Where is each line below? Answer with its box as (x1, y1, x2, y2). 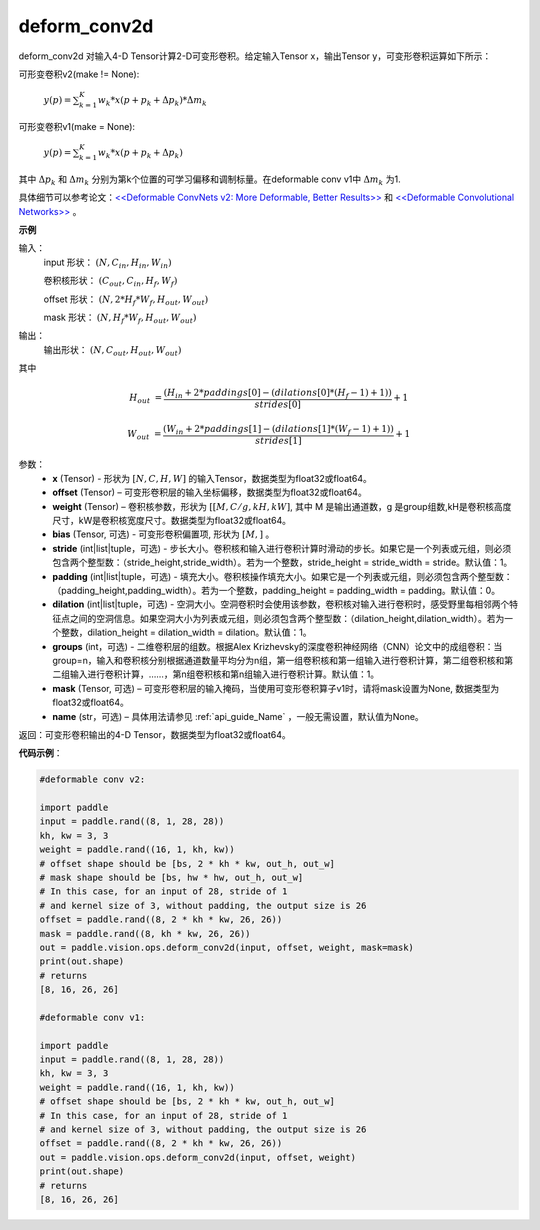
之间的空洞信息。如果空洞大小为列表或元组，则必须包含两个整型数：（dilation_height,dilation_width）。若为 (69, 612, 505, 624)
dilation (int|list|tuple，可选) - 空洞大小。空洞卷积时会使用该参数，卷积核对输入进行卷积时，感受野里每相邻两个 (52, 598, 510, 610)
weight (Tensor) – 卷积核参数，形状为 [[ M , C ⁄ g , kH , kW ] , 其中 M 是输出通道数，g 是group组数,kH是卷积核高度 (52, 500, 512, 512)
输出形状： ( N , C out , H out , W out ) (43, 343, 182, 358)
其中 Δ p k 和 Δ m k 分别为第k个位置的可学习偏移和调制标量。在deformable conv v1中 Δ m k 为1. (18, 173, 401, 187)
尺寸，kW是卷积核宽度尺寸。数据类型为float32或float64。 (52, 515, 292, 527)
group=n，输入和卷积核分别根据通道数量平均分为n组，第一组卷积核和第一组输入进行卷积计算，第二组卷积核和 (52, 654, 505, 666)
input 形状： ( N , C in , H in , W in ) (43, 256, 172, 270)
